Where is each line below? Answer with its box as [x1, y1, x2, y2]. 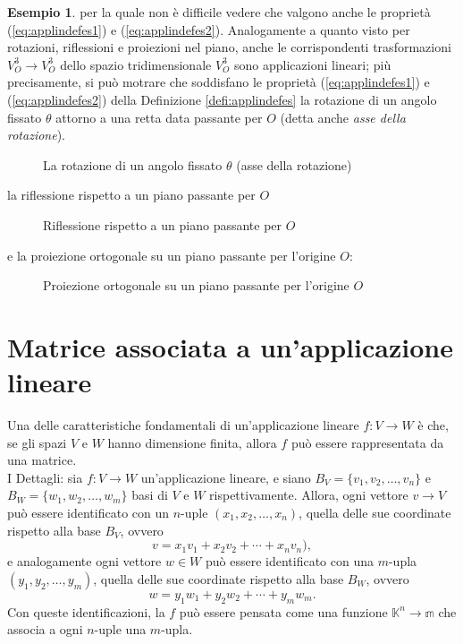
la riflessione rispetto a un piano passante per [7, 185, 256, 204]
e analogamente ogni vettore [7, 552, 162, 571]
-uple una [94, 620, 147, 639]
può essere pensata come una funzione [179, 602, 388, 621]
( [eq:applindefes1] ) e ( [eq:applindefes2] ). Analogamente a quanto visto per [7, 20, 410, 39]
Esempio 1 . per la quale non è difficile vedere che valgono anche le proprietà [7, 3, 431, 21]
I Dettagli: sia [7, 468, 83, 486]
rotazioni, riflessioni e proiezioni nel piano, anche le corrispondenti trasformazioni [7, 38, 451, 56]
